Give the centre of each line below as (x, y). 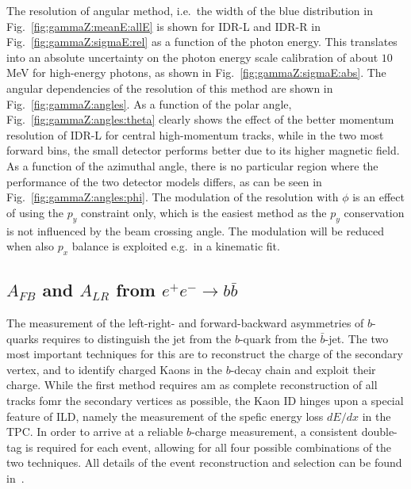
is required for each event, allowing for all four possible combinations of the (209, 447)
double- (379, 432)
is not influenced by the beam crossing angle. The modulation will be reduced (195, 230)
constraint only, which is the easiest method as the (204, 212)
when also (30, 246)
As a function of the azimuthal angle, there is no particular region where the (192, 165)
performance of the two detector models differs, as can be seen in (164, 181)
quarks (23, 338)
